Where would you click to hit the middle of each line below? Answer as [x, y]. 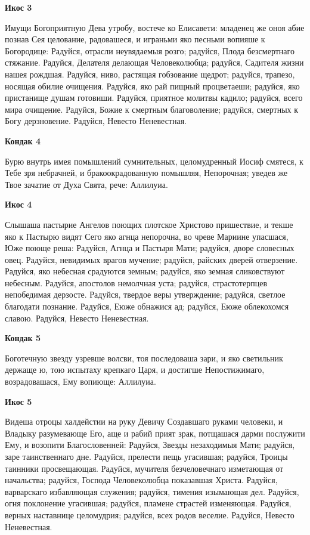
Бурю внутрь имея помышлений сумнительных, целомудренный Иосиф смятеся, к [154, 161]
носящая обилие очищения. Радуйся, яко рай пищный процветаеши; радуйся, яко [152, 86]
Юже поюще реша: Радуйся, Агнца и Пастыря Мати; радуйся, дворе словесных [150, 248]
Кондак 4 [23, 140]
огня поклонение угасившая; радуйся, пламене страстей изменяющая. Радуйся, [148, 503]
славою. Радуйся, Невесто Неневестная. [77, 318]
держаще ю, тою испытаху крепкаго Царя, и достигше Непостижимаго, [135, 369]
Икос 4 [18, 204]
